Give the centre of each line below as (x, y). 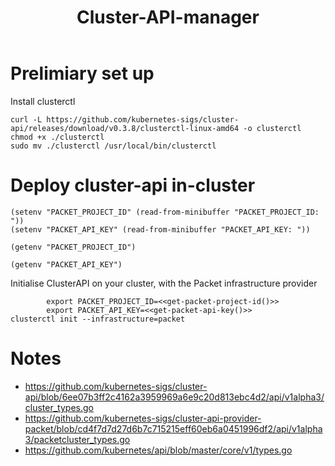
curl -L (26, 119)
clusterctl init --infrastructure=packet (98, 319)
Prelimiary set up (82, 73)
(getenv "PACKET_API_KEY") (66, 264)
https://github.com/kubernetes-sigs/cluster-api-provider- (143, 418)
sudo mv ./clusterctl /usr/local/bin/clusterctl (113, 146)
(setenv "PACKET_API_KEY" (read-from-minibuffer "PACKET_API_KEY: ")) (160, 229)
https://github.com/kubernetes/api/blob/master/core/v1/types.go (158, 450)
